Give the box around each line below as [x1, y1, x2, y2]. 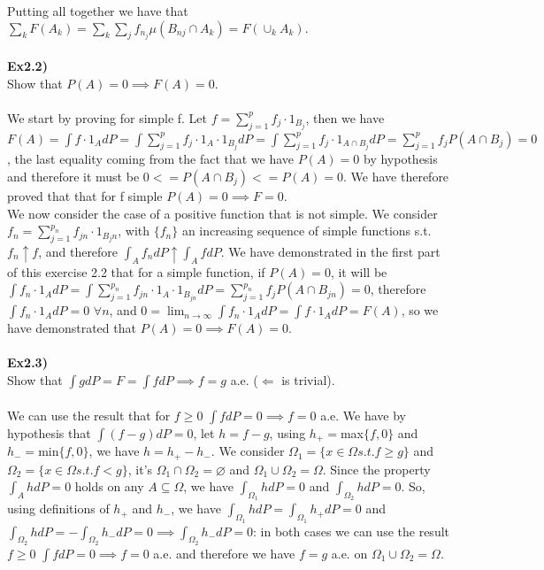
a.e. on [331, 543, 368, 562]
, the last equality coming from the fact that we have [7, 150, 295, 168]
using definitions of [7, 499, 110, 518]
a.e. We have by [320, 405, 406, 424]
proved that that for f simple [7, 186, 163, 204]
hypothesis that [7, 423, 91, 442]
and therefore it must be [7, 166, 140, 185]
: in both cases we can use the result [253, 521, 450, 540]
